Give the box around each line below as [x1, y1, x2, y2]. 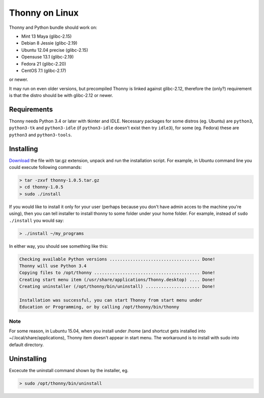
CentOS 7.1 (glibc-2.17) [21, 68, 66, 73]
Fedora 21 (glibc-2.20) [21, 61, 66, 67]
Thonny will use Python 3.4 [19, 263, 87, 269]
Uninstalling [9, 354, 47, 363]
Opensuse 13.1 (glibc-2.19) [21, 54, 74, 60]
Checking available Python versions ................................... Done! [19, 256, 216, 262]
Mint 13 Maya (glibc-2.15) [21, 33, 72, 39]
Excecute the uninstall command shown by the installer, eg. [9, 367, 129, 373]
